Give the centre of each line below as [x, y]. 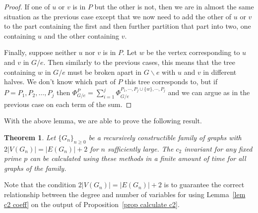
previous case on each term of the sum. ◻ [68, 104]
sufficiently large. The [140, 148]
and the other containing [82, 35]
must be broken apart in [105, 72]
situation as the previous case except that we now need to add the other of [118, 16]
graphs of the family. [35, 168]
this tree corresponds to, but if [171, 81]
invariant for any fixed [218, 148]
